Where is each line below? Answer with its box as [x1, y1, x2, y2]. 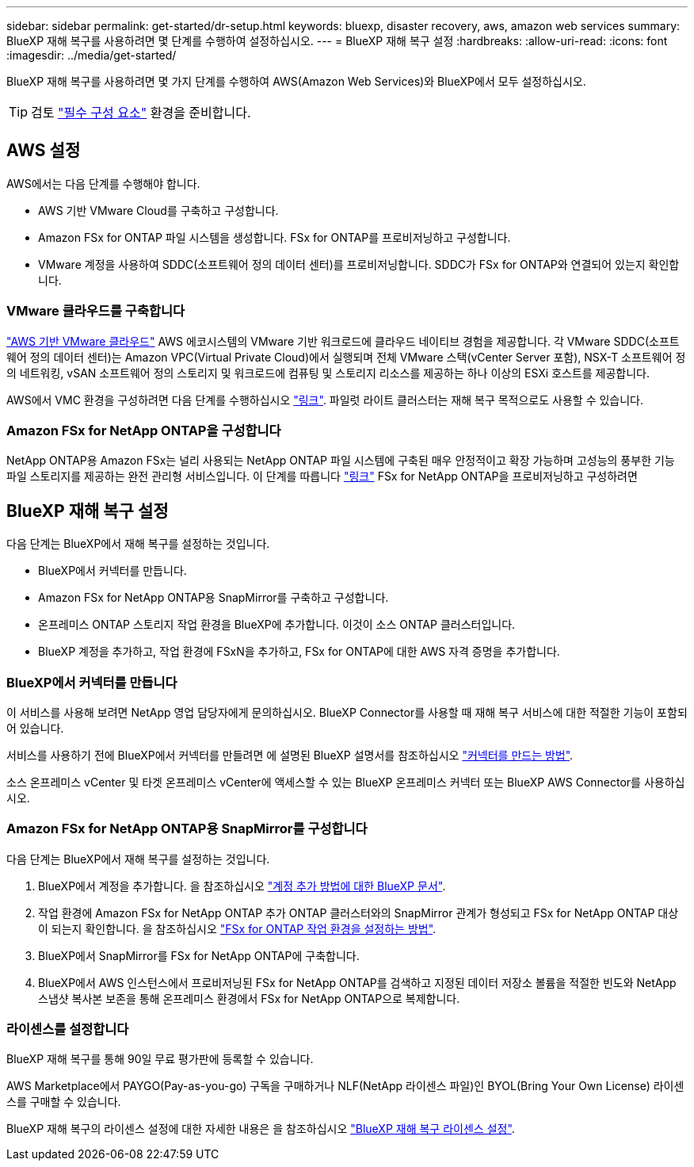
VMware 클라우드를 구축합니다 [6, 303, 185, 319]
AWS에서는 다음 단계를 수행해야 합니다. [6, 176, 200, 190]
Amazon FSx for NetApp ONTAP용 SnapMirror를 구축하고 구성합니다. [38, 591, 389, 605]
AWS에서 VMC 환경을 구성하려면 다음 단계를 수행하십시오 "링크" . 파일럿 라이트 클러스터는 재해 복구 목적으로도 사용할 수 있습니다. [6, 392, 644, 407]
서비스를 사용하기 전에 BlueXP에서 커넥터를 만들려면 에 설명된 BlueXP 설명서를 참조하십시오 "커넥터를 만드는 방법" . [6, 748, 574, 762]
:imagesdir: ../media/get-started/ [6, 48, 177, 62]
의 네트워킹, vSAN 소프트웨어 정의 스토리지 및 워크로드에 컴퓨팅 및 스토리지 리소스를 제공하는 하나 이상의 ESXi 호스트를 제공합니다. [6, 365, 650, 380]
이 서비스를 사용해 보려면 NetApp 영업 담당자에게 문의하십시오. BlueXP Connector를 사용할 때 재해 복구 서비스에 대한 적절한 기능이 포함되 [6, 705, 688, 719]
